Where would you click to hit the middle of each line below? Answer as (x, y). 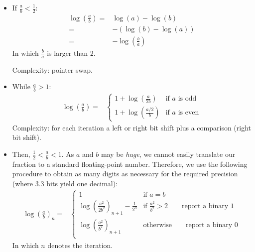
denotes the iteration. (80, 245)
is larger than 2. (71, 53)
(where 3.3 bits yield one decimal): (65, 183)
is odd (187, 99)
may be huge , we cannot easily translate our (168, 154)
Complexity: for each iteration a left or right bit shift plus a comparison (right (132, 127)
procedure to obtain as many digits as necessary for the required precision (125, 174)
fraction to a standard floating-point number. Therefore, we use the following (130, 164)
